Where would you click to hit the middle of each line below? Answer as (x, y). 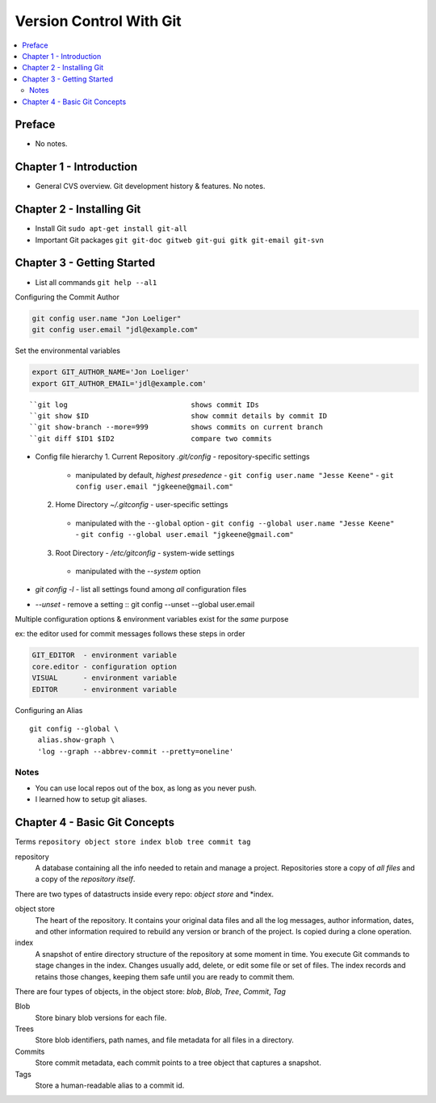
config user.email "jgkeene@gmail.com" (154, 486)
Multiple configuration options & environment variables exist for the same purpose (152, 619)
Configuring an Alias (49, 710)
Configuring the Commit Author (67, 297)
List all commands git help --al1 (96, 282)
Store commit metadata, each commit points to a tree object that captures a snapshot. (178, 1063)
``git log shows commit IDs (145, 405)
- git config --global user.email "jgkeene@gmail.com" (184, 535)
